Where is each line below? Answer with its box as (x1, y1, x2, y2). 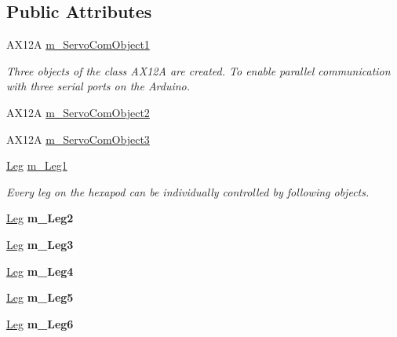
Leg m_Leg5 (6, 289, 74, 306)
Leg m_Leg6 (6, 315, 74, 332)
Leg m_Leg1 (6, 157, 67, 174)
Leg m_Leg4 (6, 262, 74, 279)
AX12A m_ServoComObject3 (6, 130, 150, 147)
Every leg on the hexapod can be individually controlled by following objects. (6, 183, 370, 200)
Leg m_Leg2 (6, 210, 74, 226)
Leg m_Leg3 (6, 236, 74, 252)
